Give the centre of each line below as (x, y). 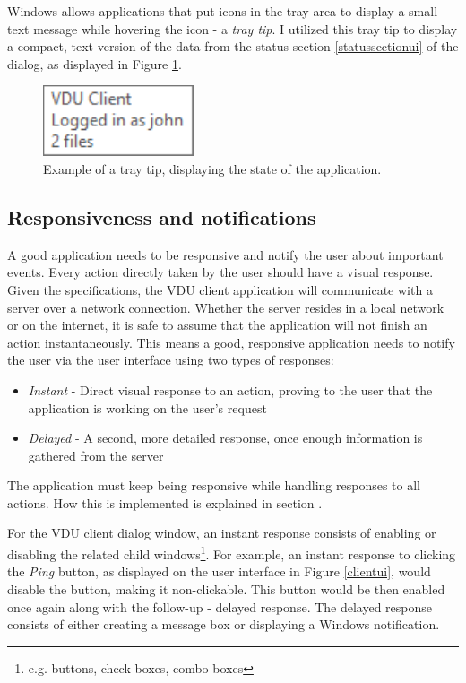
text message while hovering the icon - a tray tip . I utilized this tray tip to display (233, 28)
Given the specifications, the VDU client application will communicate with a (220, 289)
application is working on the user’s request (147, 407)
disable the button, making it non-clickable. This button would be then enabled (226, 588)
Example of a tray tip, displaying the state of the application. (212, 168)
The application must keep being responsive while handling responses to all (214, 485)
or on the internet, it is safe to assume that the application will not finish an (217, 325)
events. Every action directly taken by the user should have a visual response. (220, 272)
